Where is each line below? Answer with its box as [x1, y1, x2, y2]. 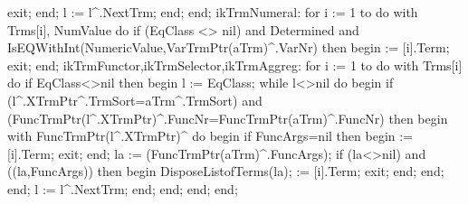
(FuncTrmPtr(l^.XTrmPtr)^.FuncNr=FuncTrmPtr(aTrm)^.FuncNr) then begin [7, 108, 448, 127]
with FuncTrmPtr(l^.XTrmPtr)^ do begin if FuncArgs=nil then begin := [7, 126, 413, 145]
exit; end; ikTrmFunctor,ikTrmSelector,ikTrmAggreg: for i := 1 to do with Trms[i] [7, 55, 463, 74]
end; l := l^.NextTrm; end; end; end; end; [7, 179, 238, 198]
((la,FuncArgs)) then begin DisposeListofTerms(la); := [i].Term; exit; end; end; [7, 162, 444, 181]
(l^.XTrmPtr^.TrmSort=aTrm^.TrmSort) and [7, 90, 263, 109]
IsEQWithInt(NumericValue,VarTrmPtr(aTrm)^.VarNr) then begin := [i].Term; [7, 38, 450, 57]
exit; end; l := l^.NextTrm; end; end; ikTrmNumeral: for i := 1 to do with [7, 3, 418, 21]
